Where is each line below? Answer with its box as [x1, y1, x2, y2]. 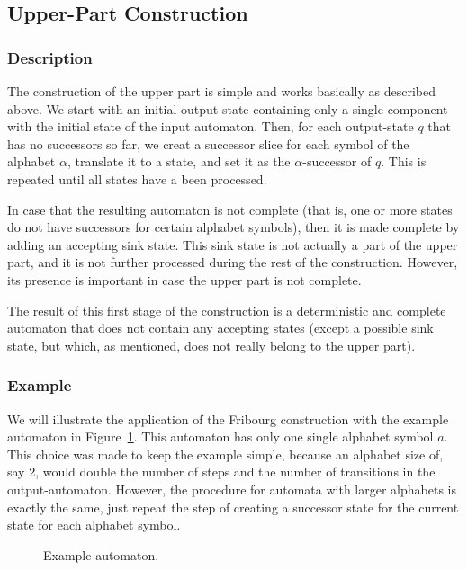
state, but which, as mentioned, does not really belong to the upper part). [7, 335, 416, 354]
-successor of [302, 152, 372, 171]
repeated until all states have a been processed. [7, 169, 267, 188]
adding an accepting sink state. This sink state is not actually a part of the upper [7, 235, 458, 254]
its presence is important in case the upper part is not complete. [7, 270, 362, 289]
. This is [381, 152, 427, 171]
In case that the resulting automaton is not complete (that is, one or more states [7, 200, 453, 218]
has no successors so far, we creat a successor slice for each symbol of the [7, 134, 409, 153]
